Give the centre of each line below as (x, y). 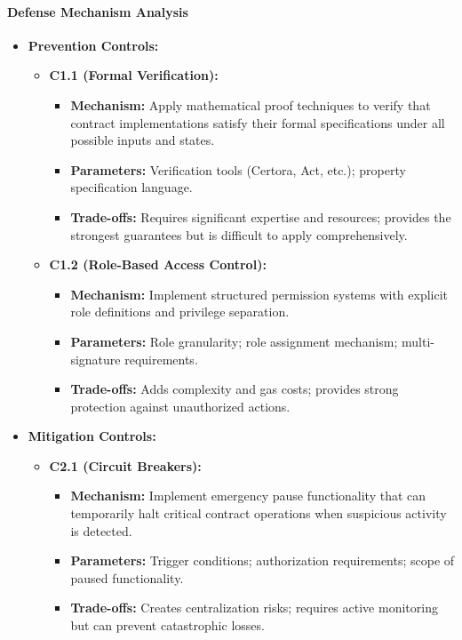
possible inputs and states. (143, 140)
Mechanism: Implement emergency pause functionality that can (248, 496)
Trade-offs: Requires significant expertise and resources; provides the (261, 216)
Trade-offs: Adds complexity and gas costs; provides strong (235, 389)
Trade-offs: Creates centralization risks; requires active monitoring (254, 608)
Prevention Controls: (93, 45)
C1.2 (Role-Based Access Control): (158, 264)
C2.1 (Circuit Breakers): (125, 465)
